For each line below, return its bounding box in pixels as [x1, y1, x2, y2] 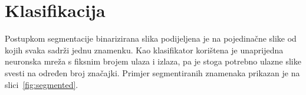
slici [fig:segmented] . [5, 78, 78, 90]
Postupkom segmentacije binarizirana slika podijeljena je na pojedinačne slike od [5, 32, 297, 45]
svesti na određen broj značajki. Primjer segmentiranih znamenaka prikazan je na [5, 66, 300, 79]
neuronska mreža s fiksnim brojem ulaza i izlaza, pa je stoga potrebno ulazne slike [5, 55, 301, 67]
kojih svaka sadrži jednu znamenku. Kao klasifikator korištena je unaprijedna [5, 43, 284, 56]
